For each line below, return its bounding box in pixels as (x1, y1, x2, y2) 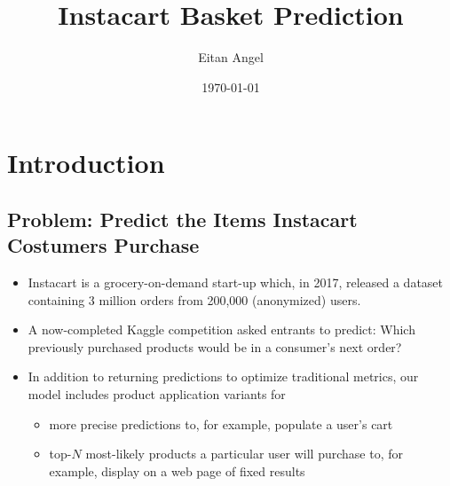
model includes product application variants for (28, 385, 286, 404)
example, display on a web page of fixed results (49, 461, 305, 480)
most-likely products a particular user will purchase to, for (85, 444, 403, 463)
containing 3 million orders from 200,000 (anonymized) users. (28, 290, 361, 309)
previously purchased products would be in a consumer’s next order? (28, 337, 402, 356)
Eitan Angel (198, 48, 264, 67)
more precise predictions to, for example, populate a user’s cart (49, 414, 393, 433)
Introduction (7, 145, 165, 181)
